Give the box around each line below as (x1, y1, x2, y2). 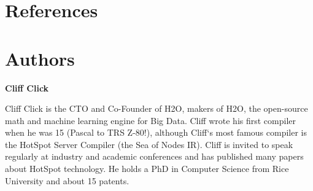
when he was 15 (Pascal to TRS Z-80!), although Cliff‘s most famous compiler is (5, 126, 307, 139)
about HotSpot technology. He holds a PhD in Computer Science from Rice (5, 162, 289, 175)
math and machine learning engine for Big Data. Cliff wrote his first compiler (5, 114, 296, 127)
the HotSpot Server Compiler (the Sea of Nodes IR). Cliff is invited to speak (5, 138, 293, 150)
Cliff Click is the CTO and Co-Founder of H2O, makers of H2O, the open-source (5, 102, 308, 115)
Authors (5, 45, 75, 71)
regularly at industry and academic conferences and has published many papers (5, 150, 304, 163)
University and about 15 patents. (5, 174, 129, 187)
